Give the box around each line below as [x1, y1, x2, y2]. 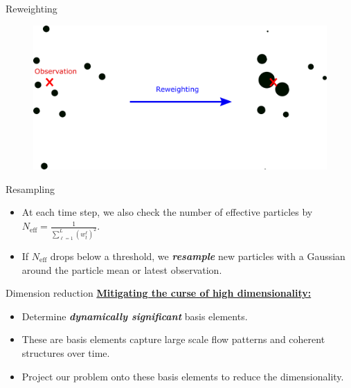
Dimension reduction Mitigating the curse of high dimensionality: [6, 286, 312, 300]
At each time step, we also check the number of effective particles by [21, 205, 313, 219]
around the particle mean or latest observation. [21, 262, 222, 277]
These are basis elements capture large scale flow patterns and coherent [21, 332, 325, 347]
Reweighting [6, 1, 57, 15]
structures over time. [21, 345, 110, 360]
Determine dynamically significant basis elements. [21, 308, 248, 323]
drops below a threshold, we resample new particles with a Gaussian [50, 248, 345, 263]
